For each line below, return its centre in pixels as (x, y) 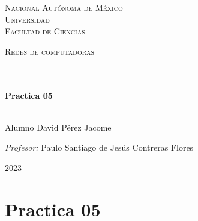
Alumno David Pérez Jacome (58, 127)
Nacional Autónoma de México (64, 7)
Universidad (27, 19)
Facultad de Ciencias (45, 31)
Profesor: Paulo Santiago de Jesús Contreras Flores (99, 147)
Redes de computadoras (50, 51)
